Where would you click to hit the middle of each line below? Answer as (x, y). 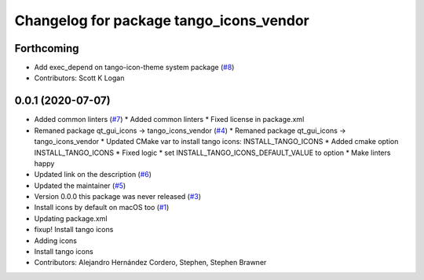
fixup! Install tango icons (74, 230)
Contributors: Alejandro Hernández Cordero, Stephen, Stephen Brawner (150, 263)
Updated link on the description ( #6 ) (93, 175)
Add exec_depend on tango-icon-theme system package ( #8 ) (134, 68)
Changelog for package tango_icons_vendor (162, 20)
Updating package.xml (71, 218)
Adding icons (56, 241)
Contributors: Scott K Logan (79, 78)
